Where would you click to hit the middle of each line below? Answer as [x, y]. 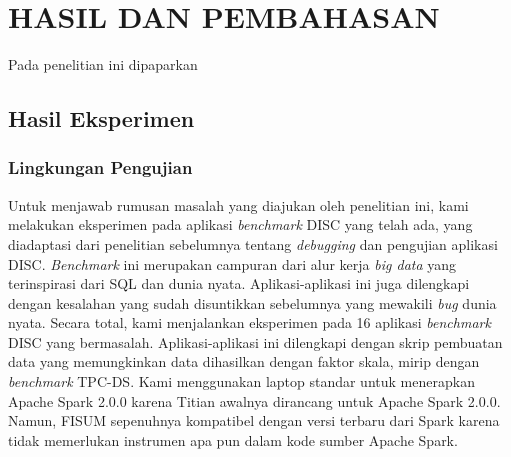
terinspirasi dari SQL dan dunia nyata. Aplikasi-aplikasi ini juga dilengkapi [239, 283]
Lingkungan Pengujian [100, 167]
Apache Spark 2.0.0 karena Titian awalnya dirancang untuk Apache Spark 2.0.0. [254, 400]
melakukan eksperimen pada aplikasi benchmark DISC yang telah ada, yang [240, 224]
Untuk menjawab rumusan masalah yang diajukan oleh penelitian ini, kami [238, 204]
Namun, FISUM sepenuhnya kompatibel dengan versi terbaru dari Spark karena [254, 420]
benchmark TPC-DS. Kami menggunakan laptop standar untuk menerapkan [241, 381]
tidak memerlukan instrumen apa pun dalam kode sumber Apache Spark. [233, 439]
